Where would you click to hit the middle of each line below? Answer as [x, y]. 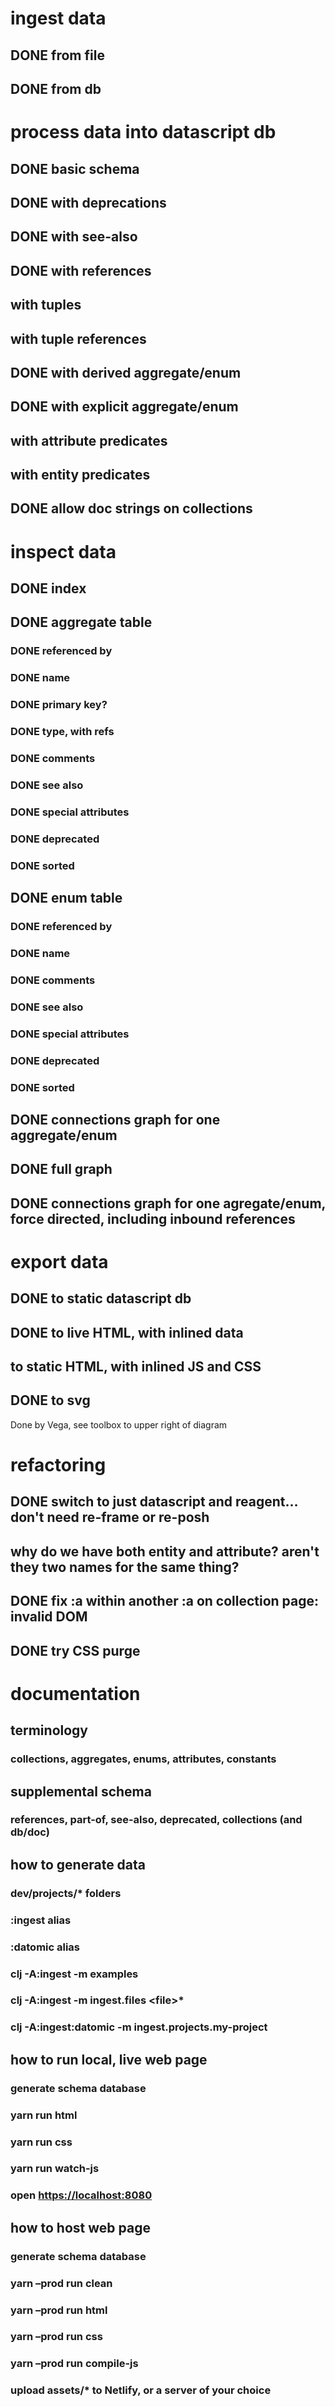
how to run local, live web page [109, 2059]
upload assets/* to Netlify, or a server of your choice [141, 2390]
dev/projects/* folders [66, 1893]
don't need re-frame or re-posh [110, 1517]
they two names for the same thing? [125, 1567]
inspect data [63, 551]
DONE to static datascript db [101, 1298]
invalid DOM [49, 1617]
